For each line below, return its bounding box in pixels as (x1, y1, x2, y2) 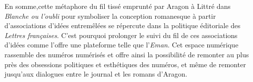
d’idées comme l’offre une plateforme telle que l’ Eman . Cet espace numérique (4, 40, 239, 50)
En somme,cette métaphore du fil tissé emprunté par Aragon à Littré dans (4, 1, 231, 11)
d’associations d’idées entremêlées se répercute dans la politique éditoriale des (4, 20, 241, 31)
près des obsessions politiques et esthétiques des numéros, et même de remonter (4, 59, 246, 69)
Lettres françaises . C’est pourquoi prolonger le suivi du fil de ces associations (4, 30, 238, 40)
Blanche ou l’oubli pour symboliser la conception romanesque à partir (4, 10, 216, 21)
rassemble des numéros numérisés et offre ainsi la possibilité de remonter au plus (4, 49, 249, 59)
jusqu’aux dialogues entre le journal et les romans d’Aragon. (4, 69, 188, 79)
